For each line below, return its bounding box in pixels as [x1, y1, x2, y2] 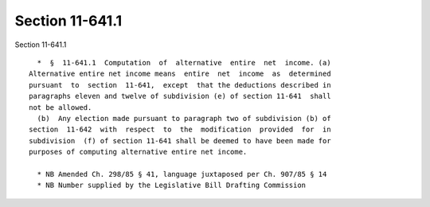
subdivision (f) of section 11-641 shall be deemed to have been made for [29, 136, 331, 145]
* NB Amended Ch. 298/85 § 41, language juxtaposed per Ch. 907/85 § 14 [37, 170, 327, 178]
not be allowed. [29, 103, 92, 111]
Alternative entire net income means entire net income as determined [29, 69, 331, 79]
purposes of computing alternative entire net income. [29, 147, 248, 157]
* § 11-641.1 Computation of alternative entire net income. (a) [37, 58, 331, 67]
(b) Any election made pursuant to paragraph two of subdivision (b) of [37, 114, 331, 123]
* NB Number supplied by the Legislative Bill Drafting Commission [37, 181, 307, 190]
